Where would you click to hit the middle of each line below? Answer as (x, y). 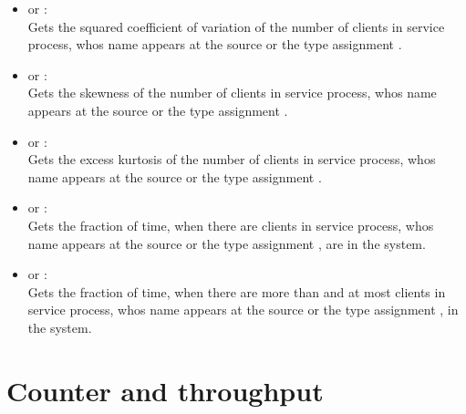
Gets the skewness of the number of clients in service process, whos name (232, 93)
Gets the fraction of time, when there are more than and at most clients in (237, 291)
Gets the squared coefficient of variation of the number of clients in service (236, 26)
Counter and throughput (165, 390)
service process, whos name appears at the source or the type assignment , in (243, 310)
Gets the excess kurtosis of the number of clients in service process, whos (232, 159)
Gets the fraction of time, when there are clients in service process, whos (231, 225)
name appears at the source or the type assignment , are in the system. (227, 243)
